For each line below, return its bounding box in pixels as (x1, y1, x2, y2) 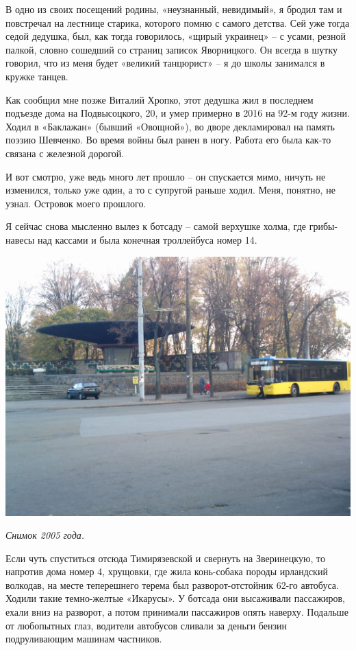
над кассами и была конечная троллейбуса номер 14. (38, 232, 257, 246)
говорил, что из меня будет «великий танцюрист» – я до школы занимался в (5, 56, 325, 70)
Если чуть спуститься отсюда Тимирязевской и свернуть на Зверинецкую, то (5, 550, 325, 565)
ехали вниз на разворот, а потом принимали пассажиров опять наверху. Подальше (5, 605, 348, 619)
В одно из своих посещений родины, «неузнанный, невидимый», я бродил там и (5, 2, 342, 16)
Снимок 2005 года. (5, 528, 85, 542)
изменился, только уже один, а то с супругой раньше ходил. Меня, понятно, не (5, 183, 335, 197)
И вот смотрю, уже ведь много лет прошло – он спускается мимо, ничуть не (5, 169, 326, 183)
